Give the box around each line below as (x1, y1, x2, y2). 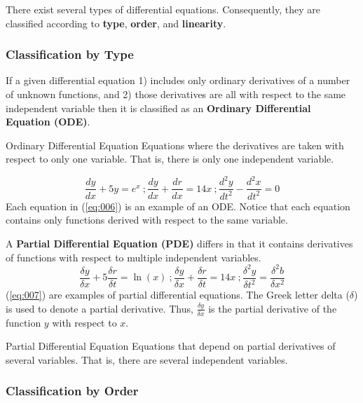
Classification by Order (6, 382, 139, 399)
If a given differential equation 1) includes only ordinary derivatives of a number (6, 73, 350, 88)
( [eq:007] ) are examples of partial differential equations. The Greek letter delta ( (6, 287, 350, 302)
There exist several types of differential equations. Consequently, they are (6, 2, 320, 16)
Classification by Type (6, 46, 134, 63)
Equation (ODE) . (6, 114, 90, 129)
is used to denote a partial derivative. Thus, (6, 301, 193, 315)
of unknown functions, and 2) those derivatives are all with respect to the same (6, 87, 346, 101)
